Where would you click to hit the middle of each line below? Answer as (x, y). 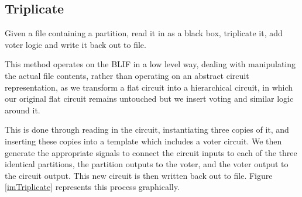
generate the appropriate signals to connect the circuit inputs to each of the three (151, 152)
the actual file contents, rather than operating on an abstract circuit (127, 75)
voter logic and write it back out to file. (75, 44)
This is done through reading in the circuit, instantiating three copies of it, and (147, 129)
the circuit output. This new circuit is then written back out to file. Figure (139, 175)
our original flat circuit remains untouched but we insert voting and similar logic (149, 98)
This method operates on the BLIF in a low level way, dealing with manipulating (150, 64)
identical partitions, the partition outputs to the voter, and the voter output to (147, 164)
